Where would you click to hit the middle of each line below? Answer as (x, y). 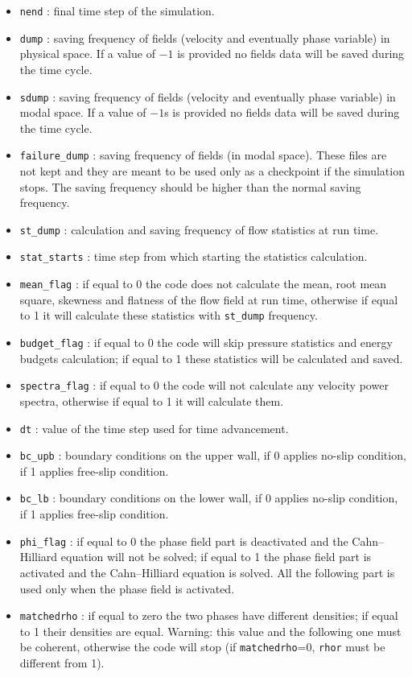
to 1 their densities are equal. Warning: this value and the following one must (210, 631)
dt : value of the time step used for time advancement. (154, 428)
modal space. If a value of (83, 112)
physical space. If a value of (87, 54)
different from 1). (62, 663)
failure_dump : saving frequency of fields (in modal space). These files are (203, 155)
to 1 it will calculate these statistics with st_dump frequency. (169, 315)
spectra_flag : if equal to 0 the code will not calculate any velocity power (204, 385)
